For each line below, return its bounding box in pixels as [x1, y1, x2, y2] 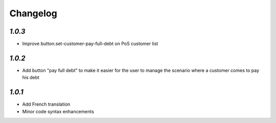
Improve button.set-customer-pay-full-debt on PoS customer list [22, 41, 158, 47]
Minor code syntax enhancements [22, 108, 95, 114]
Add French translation [22, 101, 71, 107]
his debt [22, 75, 39, 81]
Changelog [9, 8, 57, 19]
